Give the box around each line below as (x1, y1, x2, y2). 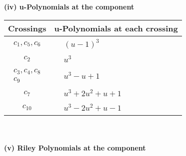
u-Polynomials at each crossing (54, 22, 178, 34)
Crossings (8, 22, 46, 34)
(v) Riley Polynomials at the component (4, 143, 146, 153)
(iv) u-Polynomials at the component (4, 1, 134, 11)
